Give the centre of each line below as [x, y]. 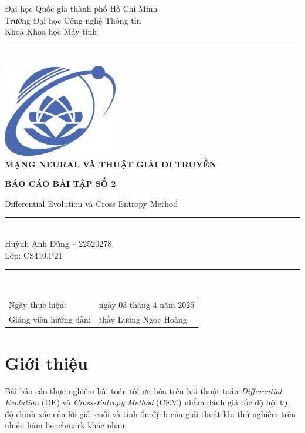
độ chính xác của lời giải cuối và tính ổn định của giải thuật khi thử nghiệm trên [150, 413]
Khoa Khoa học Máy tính [51, 31]
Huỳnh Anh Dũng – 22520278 [58, 243]
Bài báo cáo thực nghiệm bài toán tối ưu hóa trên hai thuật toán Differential [143, 390]
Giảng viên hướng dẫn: [50, 319]
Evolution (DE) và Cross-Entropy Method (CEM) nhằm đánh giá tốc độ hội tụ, [148, 402]
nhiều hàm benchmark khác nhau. [66, 425]
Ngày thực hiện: [38, 305]
